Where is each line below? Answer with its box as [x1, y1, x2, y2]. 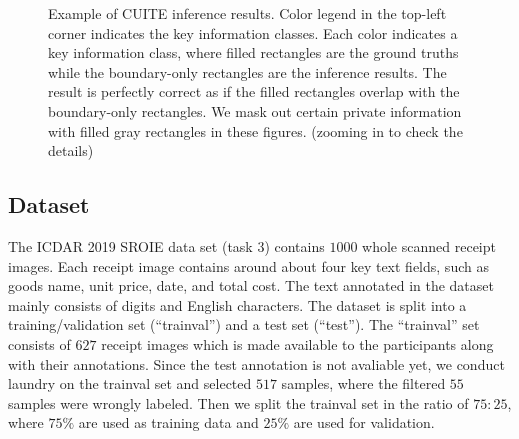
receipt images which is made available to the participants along [101, 333, 494, 354]
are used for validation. [293, 412, 435, 433]
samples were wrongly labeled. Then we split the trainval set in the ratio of [8, 392, 469, 413]
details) [48, 140, 94, 161]
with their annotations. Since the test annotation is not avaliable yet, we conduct [8, 353, 505, 374]
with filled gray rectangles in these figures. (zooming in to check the [48, 120, 463, 141]
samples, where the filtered [281, 373, 446, 394]
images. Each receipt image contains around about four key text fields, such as [8, 255, 489, 276]
